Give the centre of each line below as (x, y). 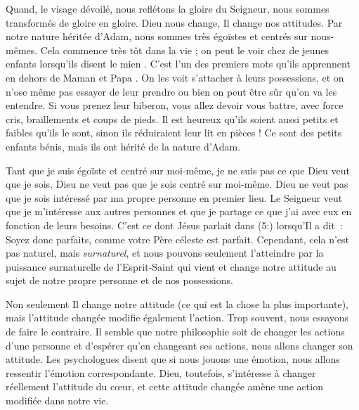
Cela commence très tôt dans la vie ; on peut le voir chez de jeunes (184, 50)
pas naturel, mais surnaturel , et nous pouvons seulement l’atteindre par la (165, 253)
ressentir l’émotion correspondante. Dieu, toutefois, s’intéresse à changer (161, 372)
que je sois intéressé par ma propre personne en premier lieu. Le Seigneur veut (174, 197)
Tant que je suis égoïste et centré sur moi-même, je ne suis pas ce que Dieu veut (178, 170)
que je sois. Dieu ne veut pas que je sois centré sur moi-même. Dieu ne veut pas (177, 184)
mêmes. (22, 50)
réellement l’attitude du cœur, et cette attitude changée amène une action (164, 386)
